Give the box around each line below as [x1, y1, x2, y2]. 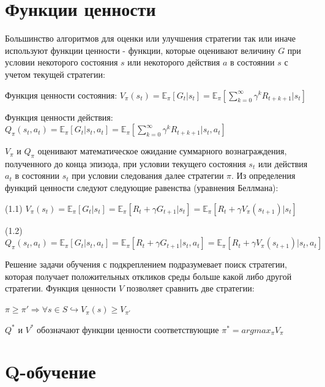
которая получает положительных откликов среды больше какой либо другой [5, 269, 292, 282]
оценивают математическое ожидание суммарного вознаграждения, [37, 145, 287, 157]
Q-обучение [5, 359, 96, 384]
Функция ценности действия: [5, 110, 113, 123]
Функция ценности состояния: [5, 88, 118, 101]
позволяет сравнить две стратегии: [126, 282, 255, 295]
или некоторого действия [127, 56, 220, 69]
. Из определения [231, 169, 296, 182]
